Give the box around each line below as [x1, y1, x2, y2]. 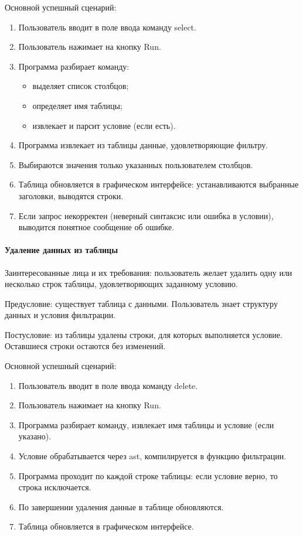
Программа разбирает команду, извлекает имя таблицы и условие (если [18, 418, 274, 431]
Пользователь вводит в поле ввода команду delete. [18, 379, 198, 391]
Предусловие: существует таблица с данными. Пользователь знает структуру [5, 297, 278, 309]
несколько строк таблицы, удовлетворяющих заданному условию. [5, 278, 238, 290]
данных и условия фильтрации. [5, 309, 116, 321]
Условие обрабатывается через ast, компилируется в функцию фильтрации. [18, 450, 287, 462]
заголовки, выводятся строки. [18, 189, 124, 202]
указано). [18, 430, 52, 442]
